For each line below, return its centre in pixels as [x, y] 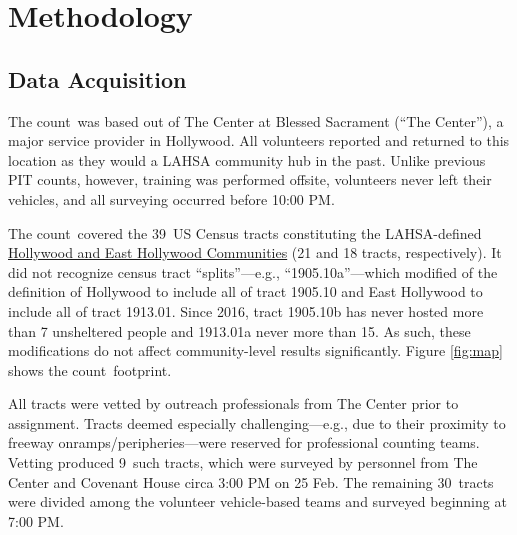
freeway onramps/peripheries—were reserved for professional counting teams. [244, 442]
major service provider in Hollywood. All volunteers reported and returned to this [259, 140]
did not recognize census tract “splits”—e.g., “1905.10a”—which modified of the [253, 271]
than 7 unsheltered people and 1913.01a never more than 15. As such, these [239, 330]
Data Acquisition [97, 78]
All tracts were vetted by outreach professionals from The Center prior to [233, 403]
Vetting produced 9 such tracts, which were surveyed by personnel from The [243, 462]
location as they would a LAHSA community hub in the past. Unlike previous [247, 159]
